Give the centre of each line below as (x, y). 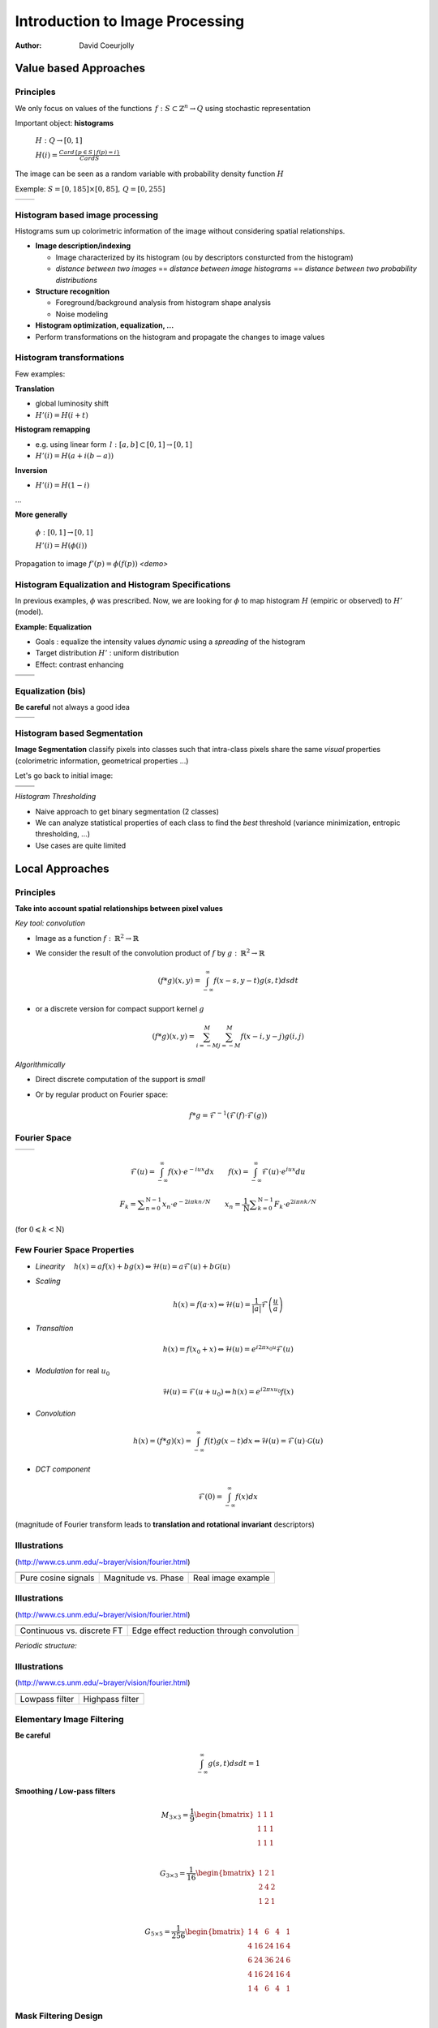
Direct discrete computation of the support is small (120, 1080)
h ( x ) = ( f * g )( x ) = (162, 1441)
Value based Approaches (80, 69)
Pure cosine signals (57, 1578)
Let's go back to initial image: (64, 776)
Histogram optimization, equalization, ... (105, 325)
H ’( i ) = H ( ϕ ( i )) (61, 546)
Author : (28, 45)
